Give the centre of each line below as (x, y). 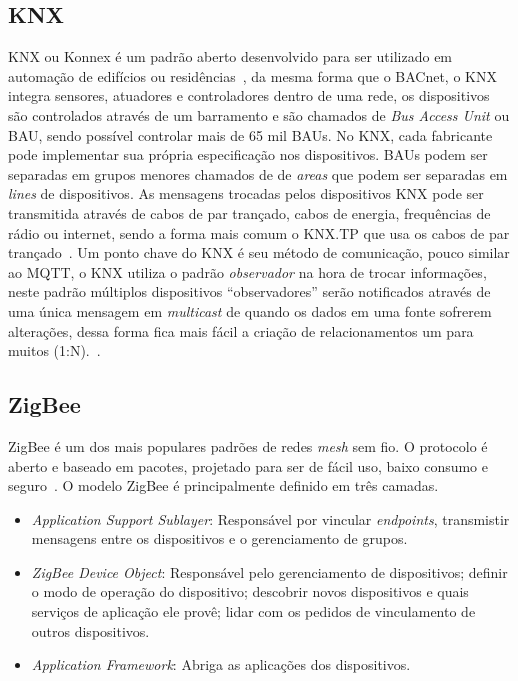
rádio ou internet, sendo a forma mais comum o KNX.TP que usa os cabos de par (259, 232)
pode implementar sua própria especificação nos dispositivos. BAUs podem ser (248, 154)
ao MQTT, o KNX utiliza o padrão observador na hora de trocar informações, (247, 271)
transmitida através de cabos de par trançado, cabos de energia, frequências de (249, 212)
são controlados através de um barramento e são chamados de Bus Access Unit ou (259, 114)
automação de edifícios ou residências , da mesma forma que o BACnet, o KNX (252, 75)
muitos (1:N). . (54, 350)
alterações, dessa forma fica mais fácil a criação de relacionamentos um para (241, 330)
